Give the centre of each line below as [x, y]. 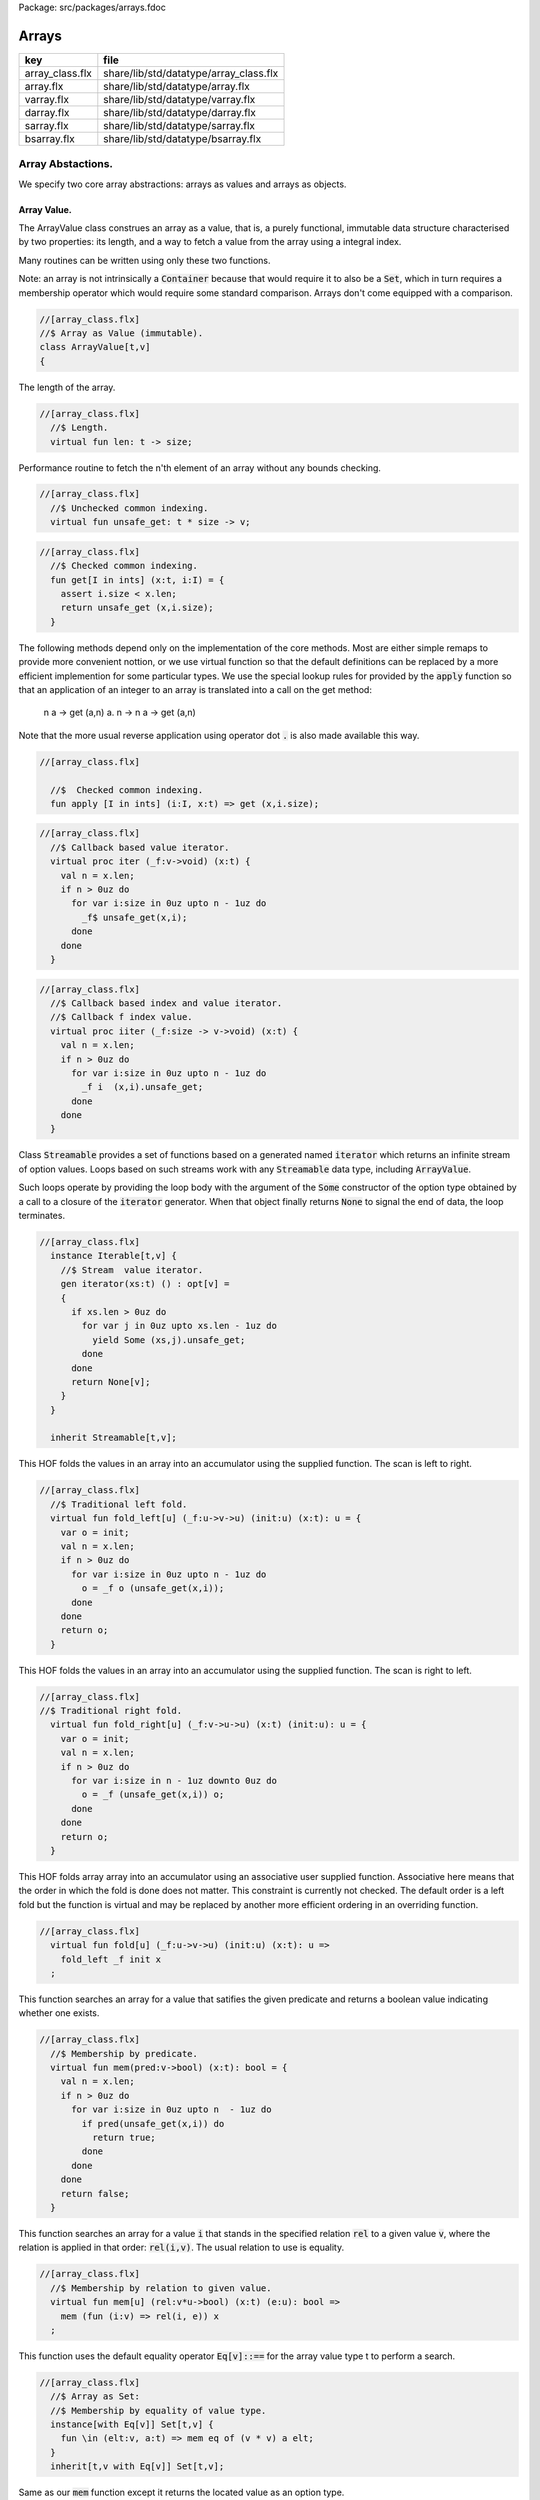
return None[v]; [111, 1381]
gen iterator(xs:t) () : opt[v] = [145, 1284]
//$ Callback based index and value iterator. [166, 1003]
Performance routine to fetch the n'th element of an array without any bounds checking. [200, 467]
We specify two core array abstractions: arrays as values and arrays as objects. [182, 184]
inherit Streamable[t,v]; [113, 1438]
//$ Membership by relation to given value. [161, 2288]
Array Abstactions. [66, 164]
